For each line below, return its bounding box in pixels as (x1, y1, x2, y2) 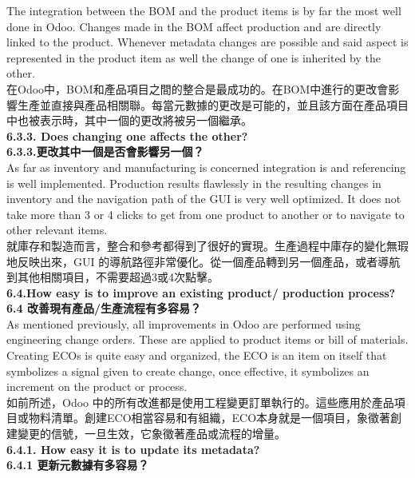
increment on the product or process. (6, 378, 188, 395)
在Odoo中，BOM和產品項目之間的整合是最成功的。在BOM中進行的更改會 (6, 80, 389, 97)
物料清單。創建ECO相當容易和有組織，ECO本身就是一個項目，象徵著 (28, 409, 391, 426)
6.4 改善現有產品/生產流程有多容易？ (6, 300, 201, 317)
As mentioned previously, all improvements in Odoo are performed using (6, 315, 361, 332)
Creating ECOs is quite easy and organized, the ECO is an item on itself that (6, 347, 387, 364)
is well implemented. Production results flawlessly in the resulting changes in (6, 174, 381, 191)
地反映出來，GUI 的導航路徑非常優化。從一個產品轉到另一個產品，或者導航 (6, 253, 401, 269)
